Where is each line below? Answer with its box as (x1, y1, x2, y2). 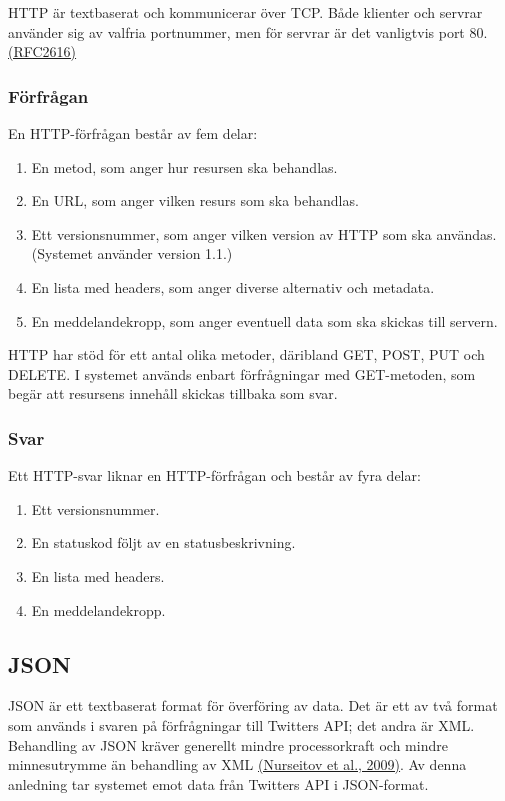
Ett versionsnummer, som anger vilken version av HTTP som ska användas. (31, 223, 497, 244)
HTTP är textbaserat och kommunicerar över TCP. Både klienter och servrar (8, 2, 483, 22)
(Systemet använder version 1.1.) (31, 243, 233, 264)
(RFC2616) (8, 41, 77, 62)
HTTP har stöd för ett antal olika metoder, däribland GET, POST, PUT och (8, 344, 485, 365)
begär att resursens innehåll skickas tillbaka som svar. (8, 383, 338, 404)
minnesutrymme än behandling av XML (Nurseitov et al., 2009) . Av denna (8, 754, 467, 775)
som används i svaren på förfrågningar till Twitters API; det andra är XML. (8, 714, 475, 735)
